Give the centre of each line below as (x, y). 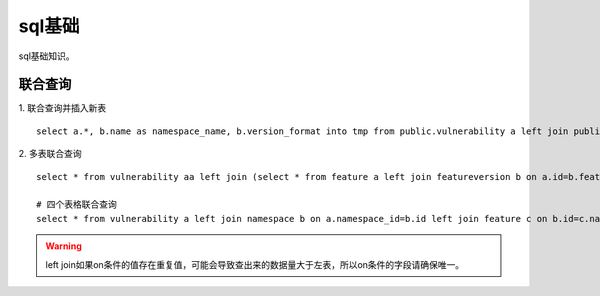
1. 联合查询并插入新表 (62, 108)
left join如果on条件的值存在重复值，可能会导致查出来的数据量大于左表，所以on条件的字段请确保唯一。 (255, 264)
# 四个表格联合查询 (76, 204)
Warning (63, 246)
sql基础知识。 (46, 56)
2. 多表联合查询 (50, 154)
